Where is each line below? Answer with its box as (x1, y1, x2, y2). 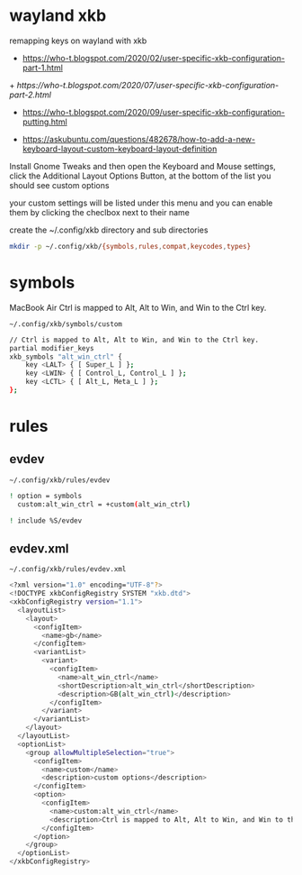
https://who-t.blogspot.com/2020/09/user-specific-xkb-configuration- (22, 106, 286, 117)
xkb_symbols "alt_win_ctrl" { (9, 352, 123, 361)
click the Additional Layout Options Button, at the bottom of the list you (9, 170, 271, 181)
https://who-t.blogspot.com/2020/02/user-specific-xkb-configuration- (22, 52, 286, 63)
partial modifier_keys (9, 343, 94, 352)
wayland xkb (9, 5, 107, 26)
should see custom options (9, 179, 110, 190)
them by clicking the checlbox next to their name (9, 206, 191, 217)
